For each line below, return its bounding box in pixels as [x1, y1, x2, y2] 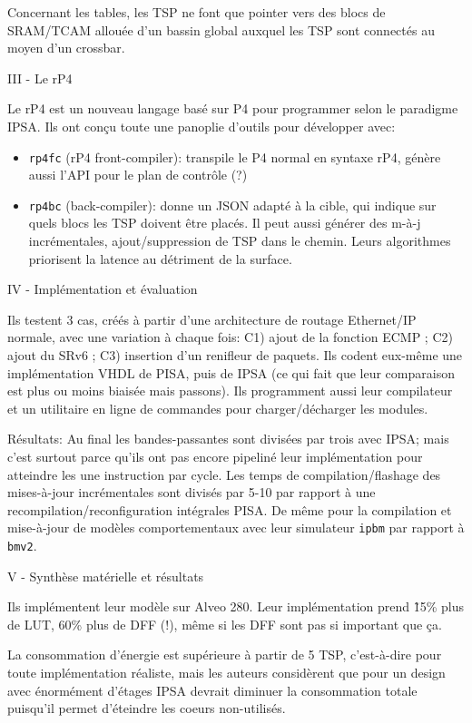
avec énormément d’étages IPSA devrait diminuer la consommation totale [7, 680, 418, 699]
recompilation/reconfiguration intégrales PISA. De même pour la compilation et [7, 500, 452, 519]
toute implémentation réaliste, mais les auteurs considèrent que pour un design [7, 663, 446, 682]
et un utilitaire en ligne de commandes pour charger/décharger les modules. [7, 398, 428, 417]
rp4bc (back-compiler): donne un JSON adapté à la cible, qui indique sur [28, 195, 437, 214]
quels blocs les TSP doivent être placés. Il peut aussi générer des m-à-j [28, 213, 421, 232]
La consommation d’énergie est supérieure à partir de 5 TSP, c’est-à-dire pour [7, 645, 442, 664]
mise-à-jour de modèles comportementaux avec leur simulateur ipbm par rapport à [7, 518, 465, 537]
